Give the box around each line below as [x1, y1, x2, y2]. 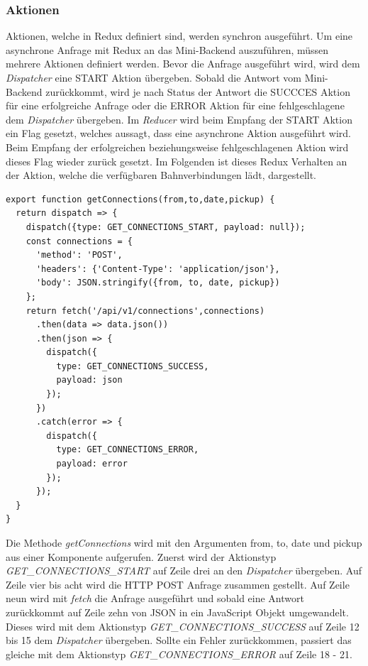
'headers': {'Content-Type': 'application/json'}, [35, 263, 280, 274]
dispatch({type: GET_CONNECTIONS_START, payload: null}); [26, 222, 306, 232]
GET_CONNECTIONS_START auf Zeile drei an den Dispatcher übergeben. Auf [6, 563, 362, 578]
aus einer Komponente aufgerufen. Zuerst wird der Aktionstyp [6, 549, 277, 564]
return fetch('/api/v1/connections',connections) [26, 305, 265, 316]
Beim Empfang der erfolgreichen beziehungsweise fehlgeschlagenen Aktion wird [6, 139, 349, 154]
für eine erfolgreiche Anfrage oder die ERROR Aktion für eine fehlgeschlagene [6, 98, 345, 113]
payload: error [56, 459, 128, 469]
